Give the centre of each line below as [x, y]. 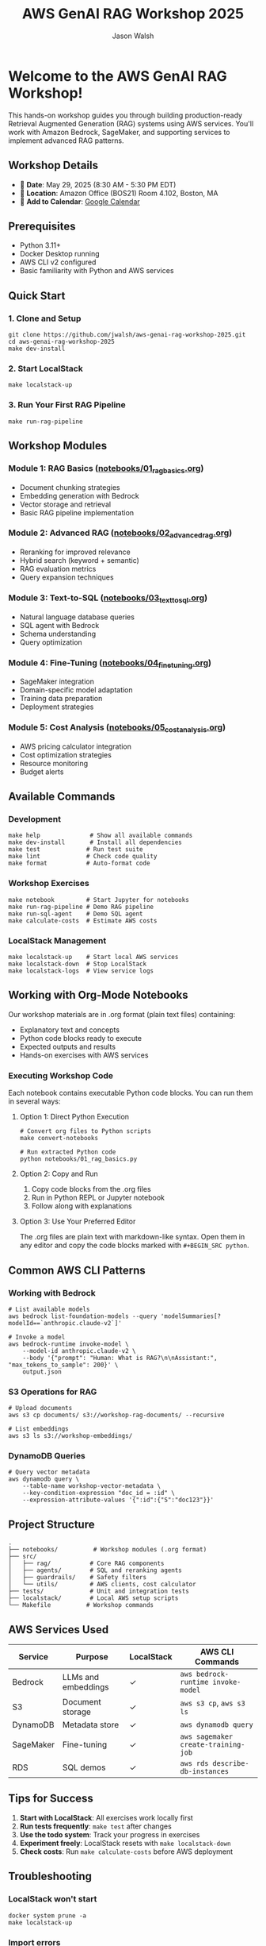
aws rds [194, 1764]
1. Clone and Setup [45, 318]
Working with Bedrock [52, 1293]
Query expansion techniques [66, 577]
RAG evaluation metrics [58, 569]
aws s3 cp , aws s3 [213, 1703]
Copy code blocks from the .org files [91, 1189]
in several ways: [34, 1101]
